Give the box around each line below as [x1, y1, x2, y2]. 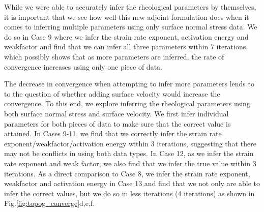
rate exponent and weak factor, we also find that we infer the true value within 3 [4, 158, 256, 168]
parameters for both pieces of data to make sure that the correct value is [4, 118, 231, 129]
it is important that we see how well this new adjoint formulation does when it [4, 11, 249, 22]
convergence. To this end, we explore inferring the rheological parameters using [4, 98, 250, 109]
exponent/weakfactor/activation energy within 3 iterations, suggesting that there [4, 138, 256, 148]
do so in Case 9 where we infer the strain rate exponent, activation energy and [4, 31, 249, 42]
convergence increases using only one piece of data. [4, 61, 162, 72]
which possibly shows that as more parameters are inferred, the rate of [4, 51, 224, 62]
